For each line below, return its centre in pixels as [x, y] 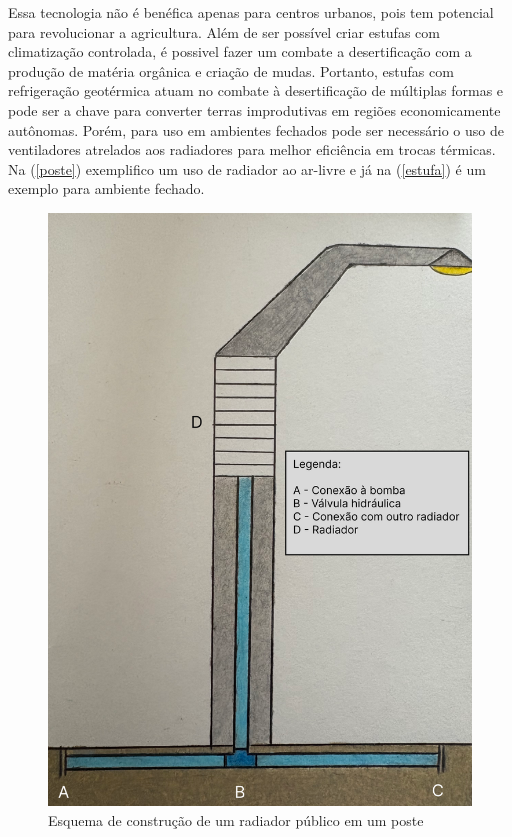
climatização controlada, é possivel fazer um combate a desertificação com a [240, 51]
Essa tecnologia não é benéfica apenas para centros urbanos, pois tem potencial [251, 12]
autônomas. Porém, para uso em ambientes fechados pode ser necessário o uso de [256, 129]
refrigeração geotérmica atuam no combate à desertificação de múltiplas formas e [256, 90]
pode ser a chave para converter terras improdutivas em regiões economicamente [254, 109]
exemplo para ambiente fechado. [106, 188]
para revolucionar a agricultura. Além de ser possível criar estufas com [224, 31]
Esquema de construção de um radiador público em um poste [236, 819]
